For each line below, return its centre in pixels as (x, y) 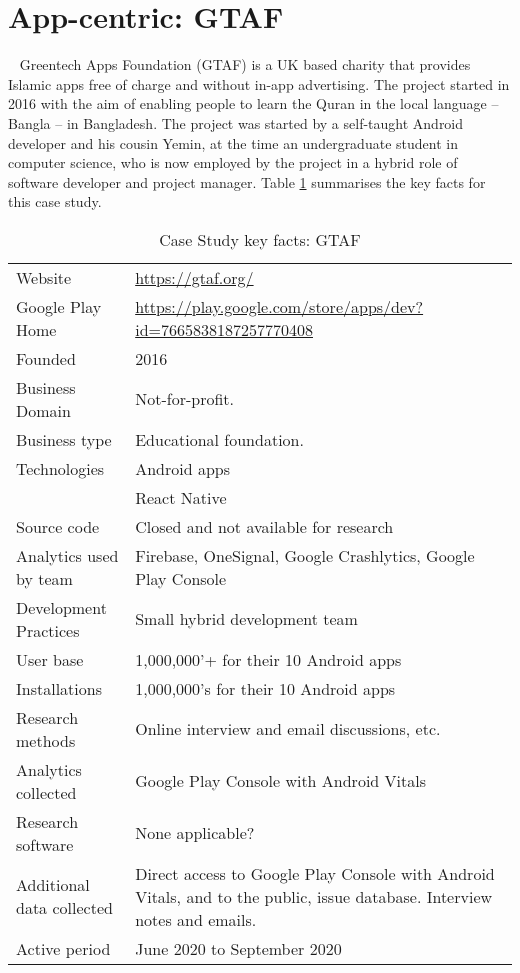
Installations (59, 688)
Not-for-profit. (184, 399)
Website (44, 277)
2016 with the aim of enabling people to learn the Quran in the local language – (253, 103)
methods (46, 740)
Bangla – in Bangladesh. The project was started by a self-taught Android (236, 122)
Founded (46, 358)
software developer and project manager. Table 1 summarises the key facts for (247, 181)
